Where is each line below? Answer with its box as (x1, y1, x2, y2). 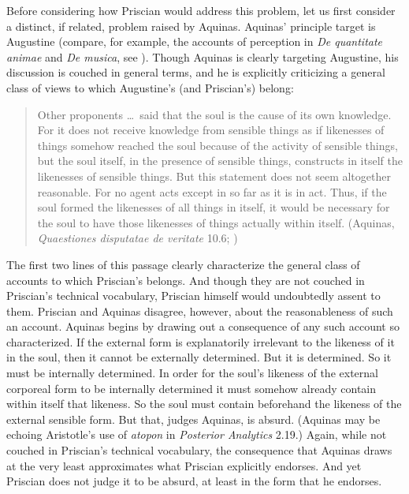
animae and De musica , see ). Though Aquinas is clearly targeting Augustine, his (6, 48, 399, 65)
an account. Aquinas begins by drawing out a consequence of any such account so (6, 318, 400, 335)
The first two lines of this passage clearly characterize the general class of (6, 256, 360, 272)
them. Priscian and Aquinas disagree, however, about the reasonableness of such (6, 302, 393, 319)
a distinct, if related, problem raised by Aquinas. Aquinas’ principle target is (6, 17, 376, 34)
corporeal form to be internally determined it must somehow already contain (6, 380, 376, 396)
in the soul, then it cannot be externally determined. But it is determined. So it (6, 349, 392, 365)
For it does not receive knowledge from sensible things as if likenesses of (37, 122, 385, 138)
